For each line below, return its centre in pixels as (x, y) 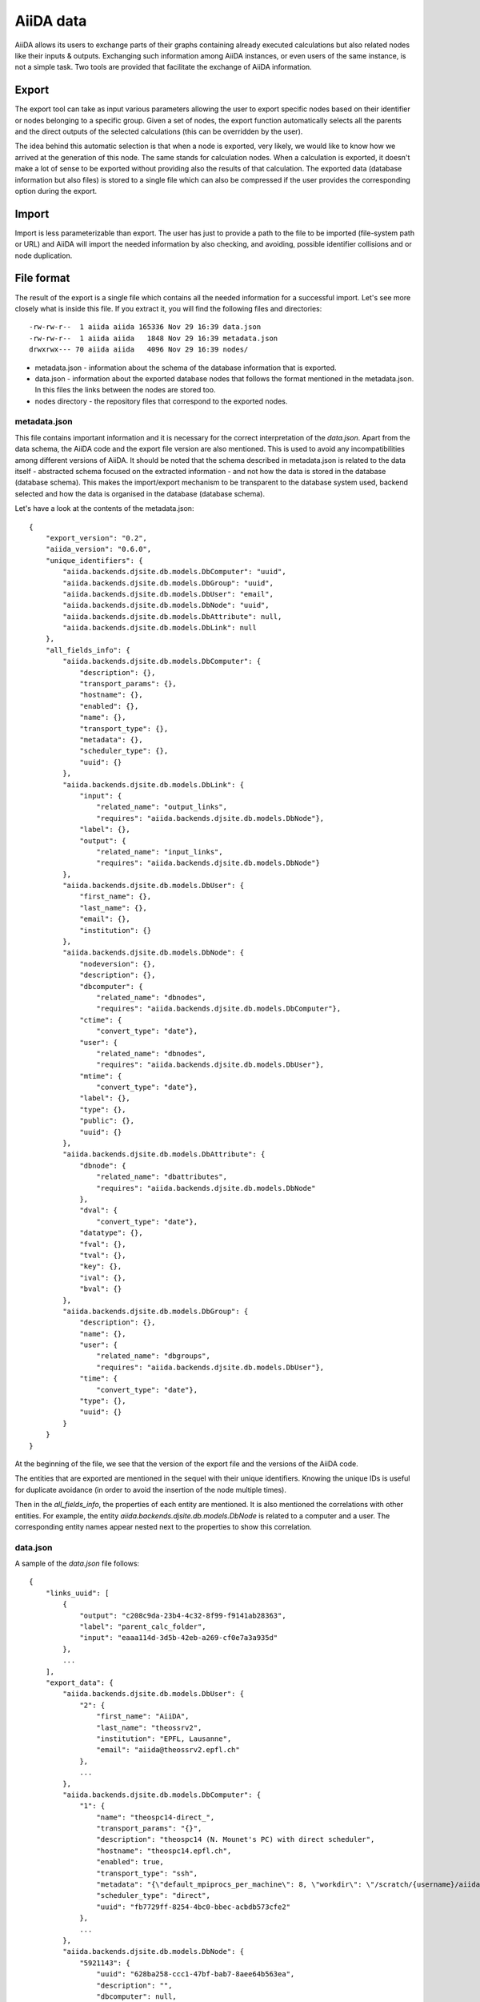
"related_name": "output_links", (162, 807)
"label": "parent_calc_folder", (143, 1627)
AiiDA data (51, 21)
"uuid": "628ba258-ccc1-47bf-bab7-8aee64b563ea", (196, 1974)
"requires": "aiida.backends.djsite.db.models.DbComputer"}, (219, 1009)
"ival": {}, (103, 1278)
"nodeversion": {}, (118, 964)
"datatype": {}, (111, 1233)
